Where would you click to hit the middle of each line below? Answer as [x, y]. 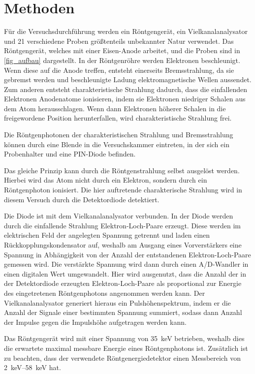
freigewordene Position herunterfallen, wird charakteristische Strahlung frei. [118, 118]
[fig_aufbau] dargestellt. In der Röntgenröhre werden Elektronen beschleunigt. [122, 60]
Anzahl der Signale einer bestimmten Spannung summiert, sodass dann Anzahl [123, 312]
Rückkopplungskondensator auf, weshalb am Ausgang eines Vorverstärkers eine [123, 245]
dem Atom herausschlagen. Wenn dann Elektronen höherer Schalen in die [115, 108]
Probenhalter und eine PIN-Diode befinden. [70, 154]
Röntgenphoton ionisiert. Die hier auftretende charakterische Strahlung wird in [123, 190]
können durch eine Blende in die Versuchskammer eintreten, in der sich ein [117, 144]
